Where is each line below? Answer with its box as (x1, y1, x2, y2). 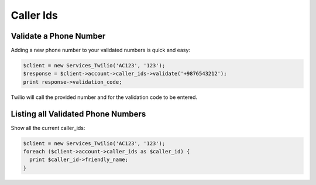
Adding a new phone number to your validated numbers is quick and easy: (11, 47, 190, 54)
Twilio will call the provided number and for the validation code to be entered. (11, 94, 198, 101)
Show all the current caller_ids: (11, 124, 85, 131)
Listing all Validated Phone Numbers (11, 109, 146, 119)
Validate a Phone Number (11, 31, 106, 41)
